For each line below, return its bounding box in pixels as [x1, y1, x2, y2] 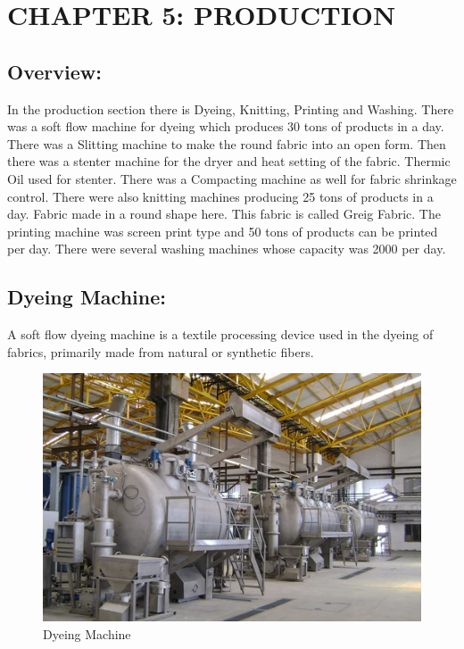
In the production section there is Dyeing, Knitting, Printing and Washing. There [7, 99, 454, 118]
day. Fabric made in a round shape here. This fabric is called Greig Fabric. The [7, 204, 441, 223]
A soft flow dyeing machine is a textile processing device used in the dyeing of [7, 325, 434, 344]
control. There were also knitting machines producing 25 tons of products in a [7, 187, 434, 205]
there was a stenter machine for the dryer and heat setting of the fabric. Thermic [7, 152, 451, 171]
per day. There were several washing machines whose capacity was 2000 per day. [7, 239, 446, 258]
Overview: [7, 57, 102, 85]
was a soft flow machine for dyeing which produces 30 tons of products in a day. [7, 117, 444, 136]
